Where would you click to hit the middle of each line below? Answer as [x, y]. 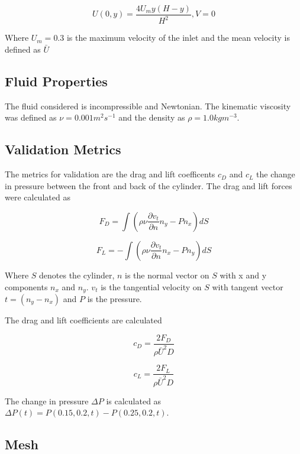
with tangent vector [248, 286]
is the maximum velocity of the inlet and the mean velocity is [178, 38]
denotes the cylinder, [77, 275]
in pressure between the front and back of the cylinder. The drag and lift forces [149, 185]
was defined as [31, 117]
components [26, 286]
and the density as [152, 117]
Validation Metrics [63, 149]
